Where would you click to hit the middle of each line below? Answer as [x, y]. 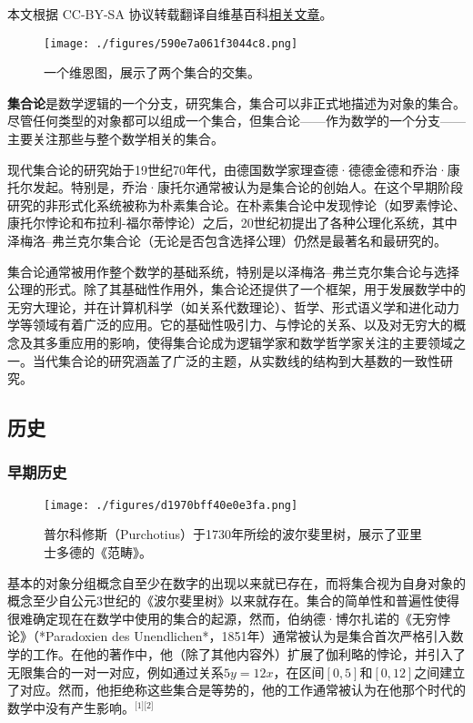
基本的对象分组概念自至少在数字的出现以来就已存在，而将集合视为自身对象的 [236, 582]
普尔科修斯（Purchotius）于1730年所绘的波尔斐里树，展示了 [221, 534]
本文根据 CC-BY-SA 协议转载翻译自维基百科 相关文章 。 [170, 14]
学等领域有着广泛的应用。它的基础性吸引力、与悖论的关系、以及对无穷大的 [230, 325]
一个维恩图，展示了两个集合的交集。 [152, 72]
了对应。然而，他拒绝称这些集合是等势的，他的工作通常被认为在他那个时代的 [236, 690]
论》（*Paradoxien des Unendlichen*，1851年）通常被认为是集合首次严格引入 [229, 636]
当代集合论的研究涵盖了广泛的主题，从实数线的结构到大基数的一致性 [236, 360]
